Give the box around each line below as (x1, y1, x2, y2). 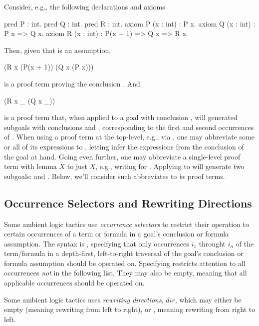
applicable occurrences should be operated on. (4, 277, 145, 288)
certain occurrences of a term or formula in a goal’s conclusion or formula (4, 228, 229, 239)
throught (199, 238, 226, 248)
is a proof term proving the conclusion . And (4, 78, 140, 88)
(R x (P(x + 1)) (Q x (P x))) (4, 61, 94, 72)
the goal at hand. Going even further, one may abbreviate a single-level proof (4, 151, 241, 161)
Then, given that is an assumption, (4, 44, 111, 55)
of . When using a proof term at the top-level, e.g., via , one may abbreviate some (4, 131, 255, 142)
